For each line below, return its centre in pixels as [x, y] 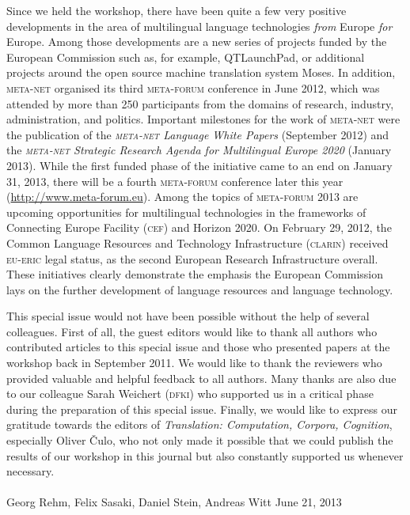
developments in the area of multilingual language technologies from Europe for [199, 26]
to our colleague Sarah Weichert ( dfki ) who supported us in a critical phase [190, 394]
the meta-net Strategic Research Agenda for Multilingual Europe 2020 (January [199, 150]
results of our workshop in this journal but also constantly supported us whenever [205, 455]
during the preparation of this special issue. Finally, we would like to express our [202, 409]
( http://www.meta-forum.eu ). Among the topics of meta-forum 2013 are [182, 197]
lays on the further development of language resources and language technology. [200, 289]
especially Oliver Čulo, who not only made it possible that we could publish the [200, 440]
